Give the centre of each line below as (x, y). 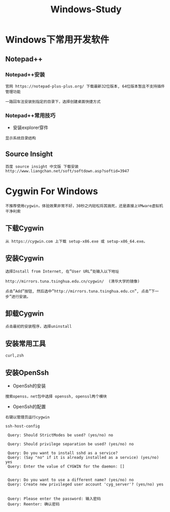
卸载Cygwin (25, 313)
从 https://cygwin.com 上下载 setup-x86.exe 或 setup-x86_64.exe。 (76, 241)
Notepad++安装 (25, 74)
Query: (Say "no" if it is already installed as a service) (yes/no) (83, 457)
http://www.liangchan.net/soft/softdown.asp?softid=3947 (67, 171)
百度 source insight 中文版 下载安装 (42, 166)
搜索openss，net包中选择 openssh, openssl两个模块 (56, 396)
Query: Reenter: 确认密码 (34, 504)
